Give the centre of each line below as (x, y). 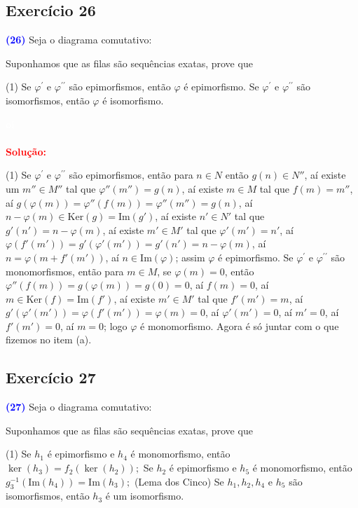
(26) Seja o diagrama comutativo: (79, 40)
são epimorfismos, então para (131, 175)
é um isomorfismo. (145, 496)
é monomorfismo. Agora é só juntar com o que (240, 325)
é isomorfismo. (133, 100)
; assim (190, 257)
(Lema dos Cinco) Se (179, 481)
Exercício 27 (51, 377)
